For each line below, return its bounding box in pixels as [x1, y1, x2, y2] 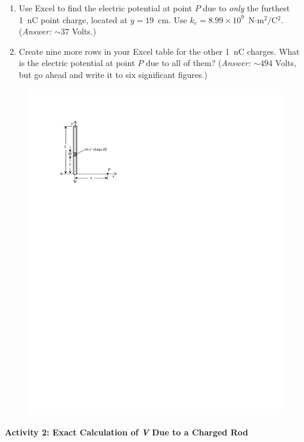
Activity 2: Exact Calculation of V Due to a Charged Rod [5, 426, 249, 438]
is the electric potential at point [18, 57, 135, 69]
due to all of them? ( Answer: [145, 57, 251, 69]
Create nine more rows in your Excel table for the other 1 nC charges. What [18, 45, 300, 57]
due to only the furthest [203, 2, 290, 14]
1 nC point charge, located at [18, 13, 128, 26]
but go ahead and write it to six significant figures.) [18, 68, 207, 80]
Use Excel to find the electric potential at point [18, 2, 193, 14]
